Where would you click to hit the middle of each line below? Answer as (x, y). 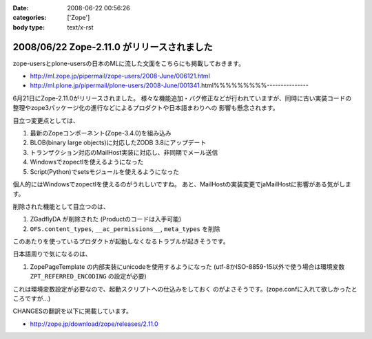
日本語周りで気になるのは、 (52, 254)
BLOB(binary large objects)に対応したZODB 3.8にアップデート (118, 143)
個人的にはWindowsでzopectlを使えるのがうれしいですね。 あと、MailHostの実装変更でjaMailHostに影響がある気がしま (182, 184)
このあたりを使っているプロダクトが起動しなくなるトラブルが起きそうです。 (121, 241)
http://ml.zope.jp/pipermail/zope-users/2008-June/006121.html (120, 76)
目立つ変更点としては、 (46, 120)
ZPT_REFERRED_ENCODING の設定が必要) (89, 276)
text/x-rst (80, 27)
